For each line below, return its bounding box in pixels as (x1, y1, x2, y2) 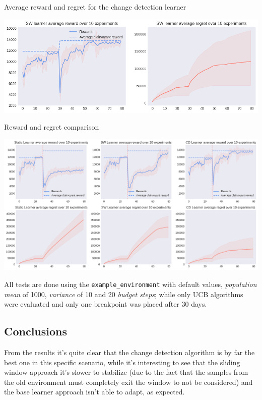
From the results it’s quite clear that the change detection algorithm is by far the (4, 347, 255, 358)
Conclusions (4, 323, 68, 339)
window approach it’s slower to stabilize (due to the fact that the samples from (4, 367, 248, 377)
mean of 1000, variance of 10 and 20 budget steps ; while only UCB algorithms (4, 289, 243, 299)
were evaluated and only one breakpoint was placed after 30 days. (4, 299, 207, 309)
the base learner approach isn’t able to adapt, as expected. (4, 386, 185, 397)
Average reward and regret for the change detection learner (4, 2, 186, 12)
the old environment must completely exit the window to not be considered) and (4, 376, 253, 387)
